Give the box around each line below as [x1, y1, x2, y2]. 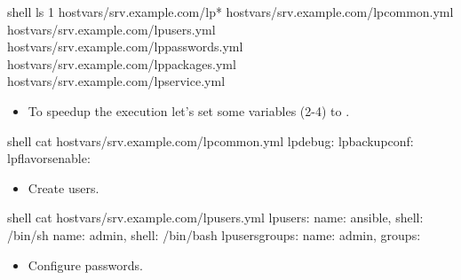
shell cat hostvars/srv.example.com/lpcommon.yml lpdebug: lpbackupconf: [7, 131, 414, 150]
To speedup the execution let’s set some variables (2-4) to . [28, 101, 350, 120]
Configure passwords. [28, 255, 143, 274]
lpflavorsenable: [7, 149, 91, 167]
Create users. [28, 178, 99, 197]
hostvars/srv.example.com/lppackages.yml [7, 54, 236, 73]
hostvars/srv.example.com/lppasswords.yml [7, 37, 243, 56]
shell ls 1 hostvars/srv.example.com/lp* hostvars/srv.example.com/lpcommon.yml [7, 3, 454, 20]
